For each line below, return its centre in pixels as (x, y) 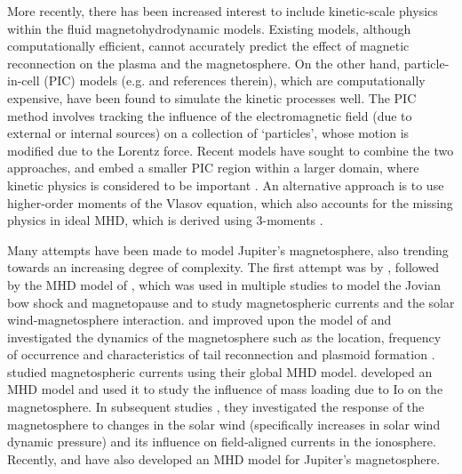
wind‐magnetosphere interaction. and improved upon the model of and (199, 320)
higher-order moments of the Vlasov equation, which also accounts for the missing (230, 202)
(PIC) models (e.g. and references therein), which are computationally (235, 80)
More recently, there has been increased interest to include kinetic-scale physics (223, 11)
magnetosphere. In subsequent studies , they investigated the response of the (216, 407)
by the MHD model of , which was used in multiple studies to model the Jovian (224, 284)
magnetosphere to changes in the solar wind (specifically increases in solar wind (224, 424)
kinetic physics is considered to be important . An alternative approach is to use (226, 185)
